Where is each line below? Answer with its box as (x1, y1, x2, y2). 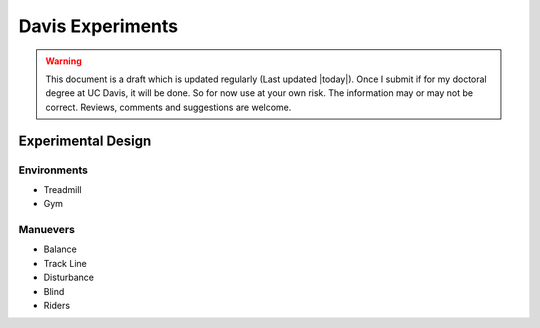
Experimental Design (18, 132, 152, 149)
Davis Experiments (18, 15, 179, 37)
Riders (43, 299, 70, 311)
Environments (18, 163, 89, 177)
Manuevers (18, 223, 75, 237)
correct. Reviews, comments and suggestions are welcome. (45, 101, 292, 113)
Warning (45, 55, 82, 67)
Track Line (43, 257, 87, 269)
